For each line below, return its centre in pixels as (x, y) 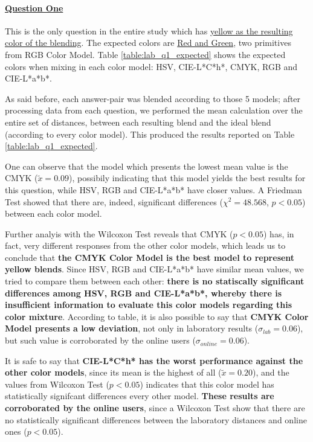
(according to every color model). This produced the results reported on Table (150, 134)
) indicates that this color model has (207, 384)
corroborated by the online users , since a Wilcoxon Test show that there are (155, 408)
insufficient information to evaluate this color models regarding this (149, 305)
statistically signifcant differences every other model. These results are (140, 396)
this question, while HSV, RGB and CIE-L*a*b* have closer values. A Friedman (153, 189)
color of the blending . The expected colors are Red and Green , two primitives (148, 43)
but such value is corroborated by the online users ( (100, 340)
